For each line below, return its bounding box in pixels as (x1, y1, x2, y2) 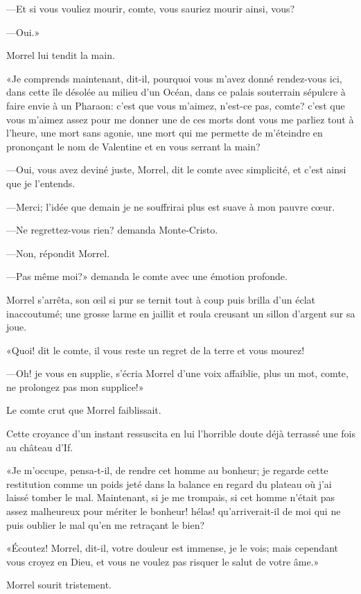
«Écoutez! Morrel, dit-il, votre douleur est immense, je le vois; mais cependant (6, 541, 338, 555)
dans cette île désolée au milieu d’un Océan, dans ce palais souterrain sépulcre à (6, 85, 346, 99)
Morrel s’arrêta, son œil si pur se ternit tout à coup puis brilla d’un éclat (6, 292, 315, 306)
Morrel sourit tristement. (6, 577, 112, 592)
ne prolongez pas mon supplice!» (6, 379, 144, 394)
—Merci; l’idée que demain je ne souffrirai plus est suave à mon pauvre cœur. (6, 199, 335, 213)
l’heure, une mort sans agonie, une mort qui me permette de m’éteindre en (6, 125, 323, 140)
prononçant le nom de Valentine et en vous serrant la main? (6, 139, 261, 153)
